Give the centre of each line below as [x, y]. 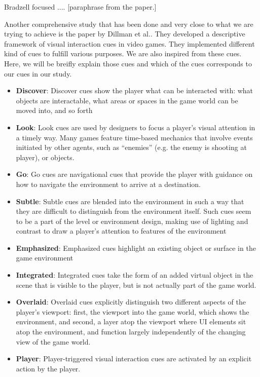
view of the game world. [53, 341]
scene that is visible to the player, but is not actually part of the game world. [136, 285]
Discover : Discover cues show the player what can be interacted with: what [135, 90]
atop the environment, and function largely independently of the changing [131, 332]
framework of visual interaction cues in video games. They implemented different [129, 43]
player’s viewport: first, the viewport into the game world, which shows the [133, 311]
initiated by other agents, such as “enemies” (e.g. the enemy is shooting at [131, 147]
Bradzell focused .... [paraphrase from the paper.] [80, 7]
